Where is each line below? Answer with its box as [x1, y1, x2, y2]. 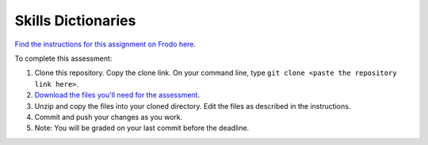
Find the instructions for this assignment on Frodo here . [14, 39, 197, 49]
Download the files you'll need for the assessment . [34, 91, 201, 100]
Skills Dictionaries [14, 12, 136, 29]
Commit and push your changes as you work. [34, 112, 183, 121]
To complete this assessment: [14, 54, 113, 63]
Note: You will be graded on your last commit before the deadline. [34, 123, 250, 133]
